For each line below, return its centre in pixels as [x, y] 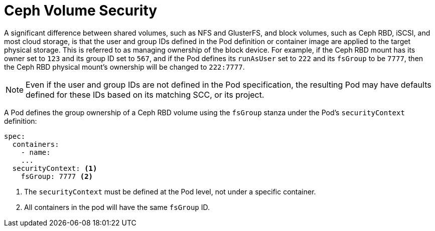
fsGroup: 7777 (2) [57, 176]
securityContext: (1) [55, 168]
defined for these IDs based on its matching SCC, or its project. [145, 94]
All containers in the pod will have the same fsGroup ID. [117, 207]
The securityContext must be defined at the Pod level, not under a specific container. [170, 191]
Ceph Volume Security [81, 11]
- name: [36, 152]
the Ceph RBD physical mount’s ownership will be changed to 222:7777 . [124, 67]
